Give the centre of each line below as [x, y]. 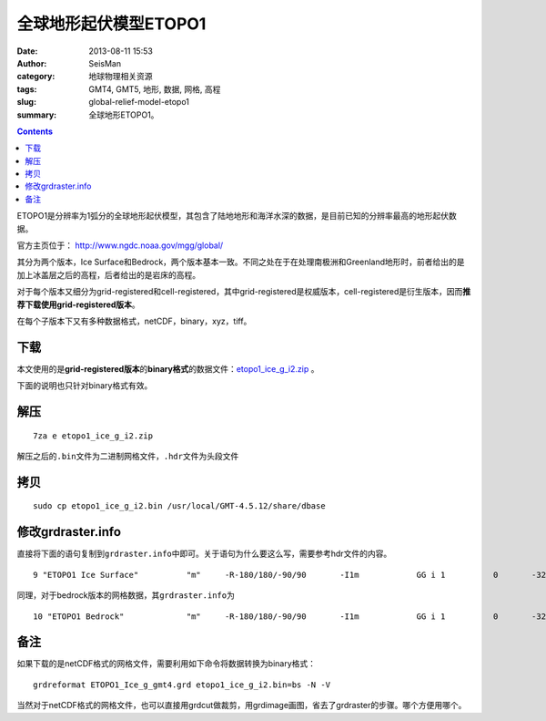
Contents [35, 131]
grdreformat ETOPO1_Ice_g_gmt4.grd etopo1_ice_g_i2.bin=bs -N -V [182, 685]
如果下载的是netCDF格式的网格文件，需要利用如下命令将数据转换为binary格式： [167, 664]
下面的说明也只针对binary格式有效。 [85, 386]
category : [36, 77]
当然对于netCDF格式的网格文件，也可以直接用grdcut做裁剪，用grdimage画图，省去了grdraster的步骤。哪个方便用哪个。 [242, 706]
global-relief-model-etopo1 [139, 102]
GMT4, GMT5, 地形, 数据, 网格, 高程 [155, 89]
